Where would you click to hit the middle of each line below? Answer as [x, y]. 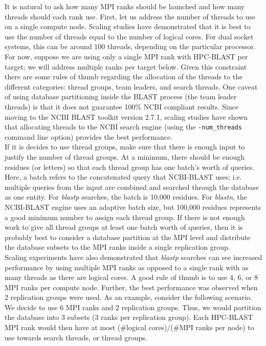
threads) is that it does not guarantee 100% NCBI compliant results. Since [122, 106]
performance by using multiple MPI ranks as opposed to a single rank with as [127, 267]
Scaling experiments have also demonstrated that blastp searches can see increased [134, 257]
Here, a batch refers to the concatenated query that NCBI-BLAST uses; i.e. [123, 177]
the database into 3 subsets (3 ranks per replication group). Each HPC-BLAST [129, 317]
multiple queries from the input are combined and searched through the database [132, 187]
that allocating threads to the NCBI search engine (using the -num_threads [124, 127]
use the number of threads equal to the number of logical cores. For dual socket [129, 36]
